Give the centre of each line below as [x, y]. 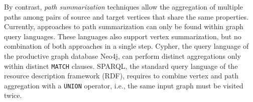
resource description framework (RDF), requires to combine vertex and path [121, 76]
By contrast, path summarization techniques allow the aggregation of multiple [123, 7]
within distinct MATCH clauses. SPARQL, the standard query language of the [121, 66]
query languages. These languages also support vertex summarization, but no [123, 36]
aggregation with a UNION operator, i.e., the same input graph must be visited [124, 85]
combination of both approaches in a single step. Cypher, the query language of [126, 46]
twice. [13, 95]
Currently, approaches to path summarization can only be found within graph [124, 26]
